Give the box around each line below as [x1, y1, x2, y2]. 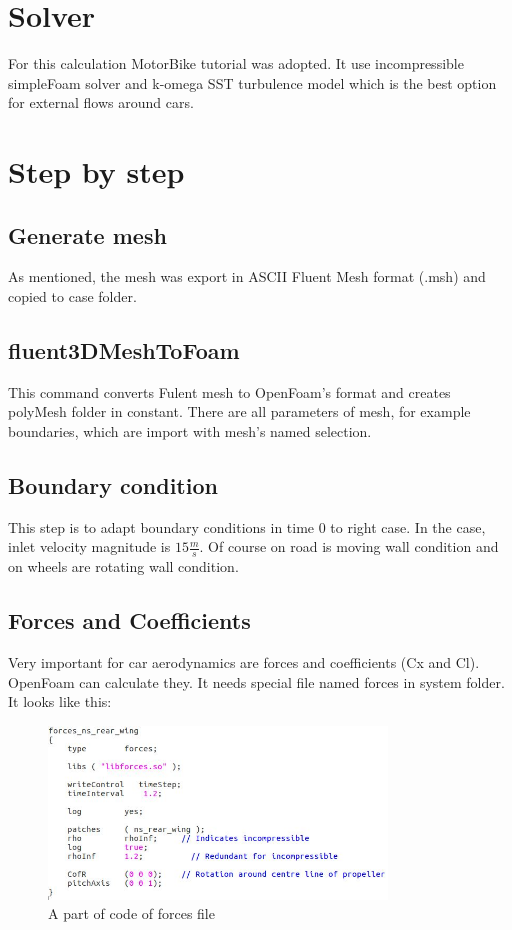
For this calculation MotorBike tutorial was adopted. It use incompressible [8, 53, 464, 74]
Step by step [8, 151, 185, 192]
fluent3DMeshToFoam [8, 335, 240, 366]
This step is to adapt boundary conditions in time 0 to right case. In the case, [8, 516, 486, 537]
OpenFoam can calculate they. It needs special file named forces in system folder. [8, 671, 505, 692]
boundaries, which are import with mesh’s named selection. [8, 421, 372, 442]
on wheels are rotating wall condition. [8, 556, 239, 577]
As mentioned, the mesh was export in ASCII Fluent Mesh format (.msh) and [8, 266, 486, 287]
